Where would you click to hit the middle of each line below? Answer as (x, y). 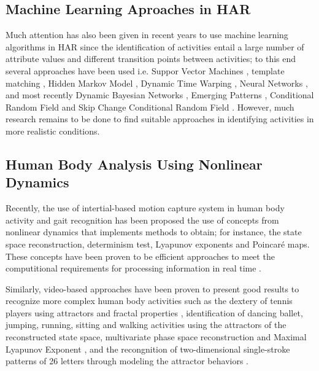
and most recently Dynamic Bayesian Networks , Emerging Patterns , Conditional (160, 95)
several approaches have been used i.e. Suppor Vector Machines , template (145, 70)
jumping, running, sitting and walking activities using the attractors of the (146, 325)
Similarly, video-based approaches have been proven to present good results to (152, 288)
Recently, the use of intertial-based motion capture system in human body (145, 208)
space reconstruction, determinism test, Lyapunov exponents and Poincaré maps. (158, 244)
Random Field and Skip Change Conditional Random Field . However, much (150, 107)
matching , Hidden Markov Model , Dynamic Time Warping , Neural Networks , (157, 83)
